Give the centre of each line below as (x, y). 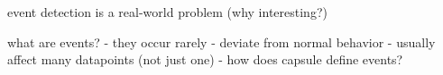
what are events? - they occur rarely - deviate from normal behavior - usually (221, 42)
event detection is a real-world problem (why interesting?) (167, 12)
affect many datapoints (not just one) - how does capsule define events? (205, 59)
